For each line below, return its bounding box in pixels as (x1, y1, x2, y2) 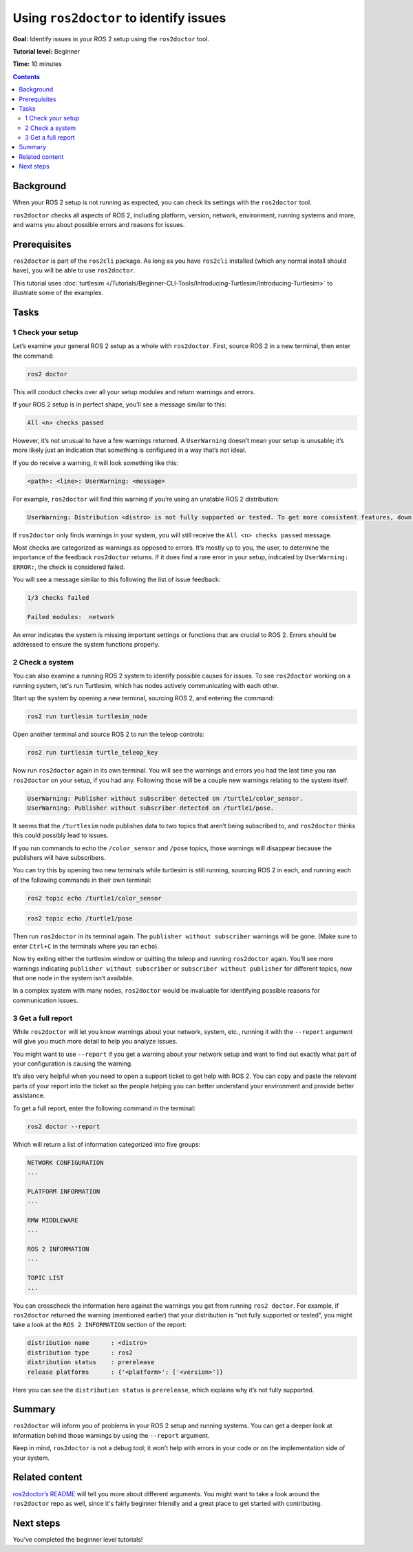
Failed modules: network (27, 613, 115, 621)
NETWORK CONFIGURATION (27, 1158, 104, 1166)
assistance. (12, 1091, 45, 1100)
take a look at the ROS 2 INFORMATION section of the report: (12, 1321, 187, 1329)
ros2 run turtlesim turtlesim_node (27, 713, 147, 720)
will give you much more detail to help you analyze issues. (12, 1037, 178, 1046)
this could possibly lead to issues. (12, 831, 109, 839)
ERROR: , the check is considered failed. (12, 563, 125, 571)
